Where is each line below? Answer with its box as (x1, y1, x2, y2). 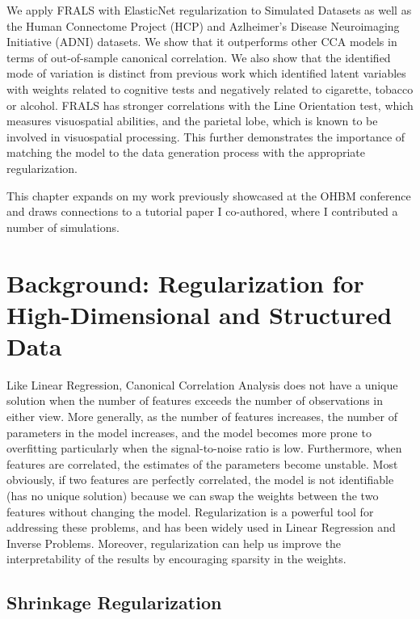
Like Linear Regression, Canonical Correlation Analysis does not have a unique (6, 376, 398, 393)
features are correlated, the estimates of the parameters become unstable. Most (6, 455, 398, 472)
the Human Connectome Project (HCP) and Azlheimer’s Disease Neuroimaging (6, 17, 400, 34)
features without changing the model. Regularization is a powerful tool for (6, 503, 374, 520)
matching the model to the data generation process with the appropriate (6, 144, 366, 161)
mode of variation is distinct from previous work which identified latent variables (6, 65, 406, 82)
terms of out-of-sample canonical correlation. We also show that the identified (6, 48, 391, 65)
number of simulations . (6, 218, 120, 235)
